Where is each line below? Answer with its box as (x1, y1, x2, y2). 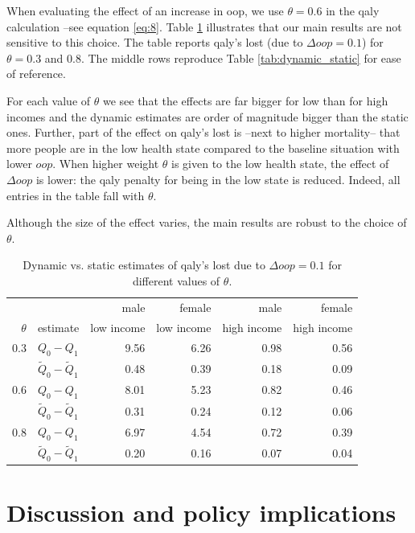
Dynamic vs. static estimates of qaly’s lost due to (23, 256, 265, 273)
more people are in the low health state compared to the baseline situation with (6, 139, 400, 156)
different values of (132, 272, 220, 289)
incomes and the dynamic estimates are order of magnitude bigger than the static (6, 108, 409, 125)
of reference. (6, 65, 66, 82)
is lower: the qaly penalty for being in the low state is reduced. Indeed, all (35, 170, 401, 187)
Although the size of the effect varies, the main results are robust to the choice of (6, 214, 407, 231)
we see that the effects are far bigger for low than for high (102, 92, 388, 109)
